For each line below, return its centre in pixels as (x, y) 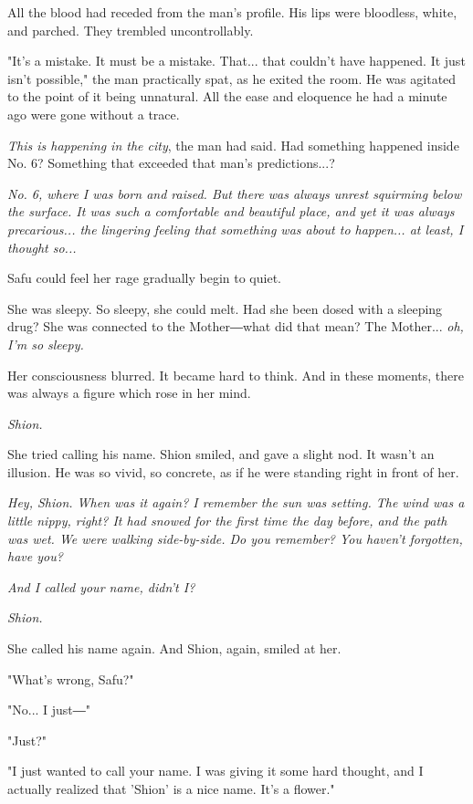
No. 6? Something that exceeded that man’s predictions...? (171, 163)
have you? (35, 556)
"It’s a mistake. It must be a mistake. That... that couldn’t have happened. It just (236, 61)
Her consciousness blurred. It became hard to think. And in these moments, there (236, 375)
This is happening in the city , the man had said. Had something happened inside (233, 145)
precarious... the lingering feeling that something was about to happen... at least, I (236, 229)
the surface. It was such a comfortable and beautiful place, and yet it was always (231, 211)
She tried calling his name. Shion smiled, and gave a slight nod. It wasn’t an (221, 454)
